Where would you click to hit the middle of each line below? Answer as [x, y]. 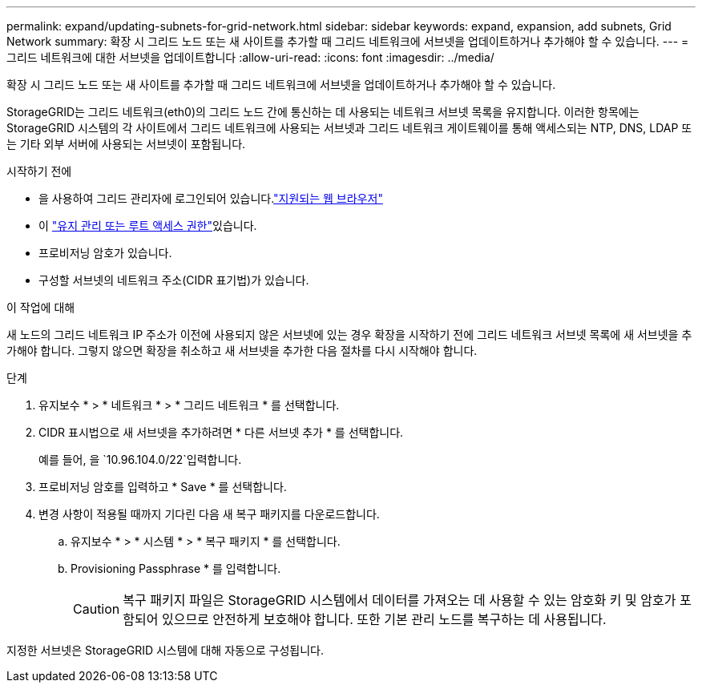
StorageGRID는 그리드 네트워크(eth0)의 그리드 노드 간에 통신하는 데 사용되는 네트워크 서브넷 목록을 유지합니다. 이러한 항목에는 [323, 112]
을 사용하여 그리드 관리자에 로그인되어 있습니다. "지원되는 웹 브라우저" [211, 198]
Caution [97, 609]
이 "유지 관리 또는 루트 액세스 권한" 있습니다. [148, 226]
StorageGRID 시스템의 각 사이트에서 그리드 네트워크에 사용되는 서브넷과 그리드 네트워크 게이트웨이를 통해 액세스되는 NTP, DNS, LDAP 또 [349, 128]
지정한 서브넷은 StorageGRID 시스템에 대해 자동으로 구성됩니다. [165, 650]
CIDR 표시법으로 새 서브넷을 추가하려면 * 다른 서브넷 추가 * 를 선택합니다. [221, 432]
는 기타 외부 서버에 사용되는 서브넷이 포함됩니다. [126, 144]
